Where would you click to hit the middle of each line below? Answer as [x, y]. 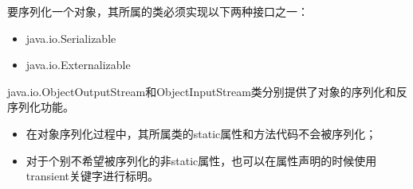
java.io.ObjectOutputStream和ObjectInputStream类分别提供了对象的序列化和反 [207, 91]
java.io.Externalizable [78, 65]
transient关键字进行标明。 [92, 176]
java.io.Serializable [71, 38]
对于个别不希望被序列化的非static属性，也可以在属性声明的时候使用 [201, 160]
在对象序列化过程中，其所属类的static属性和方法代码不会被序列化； [201, 133]
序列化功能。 [41, 107]
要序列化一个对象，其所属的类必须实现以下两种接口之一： [158, 11]
